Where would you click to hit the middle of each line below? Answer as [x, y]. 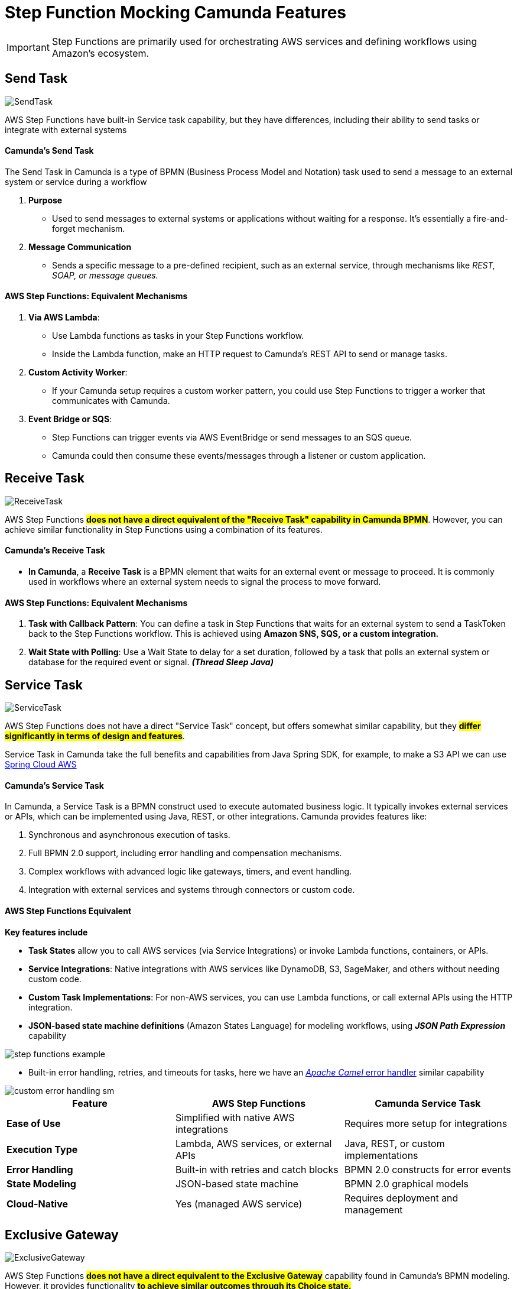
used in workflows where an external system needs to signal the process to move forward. [205, 582]
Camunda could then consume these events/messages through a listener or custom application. [239, 456]
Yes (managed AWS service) [239, 1204]
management [373, 1209]
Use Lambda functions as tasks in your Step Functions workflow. [178, 336]
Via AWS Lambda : [64, 318]
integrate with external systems [66, 129]
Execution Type [42, 1149]
